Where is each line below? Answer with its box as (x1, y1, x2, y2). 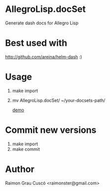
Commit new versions (5, 124, 97, 135)
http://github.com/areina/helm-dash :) (5, 54, 82, 60)
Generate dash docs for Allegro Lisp (5, 20, 79, 26)
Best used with (5, 37, 68, 49)
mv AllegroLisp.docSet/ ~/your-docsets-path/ (12, 97, 106, 103)
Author (5, 163, 35, 175)
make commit (12, 146, 40, 152)
